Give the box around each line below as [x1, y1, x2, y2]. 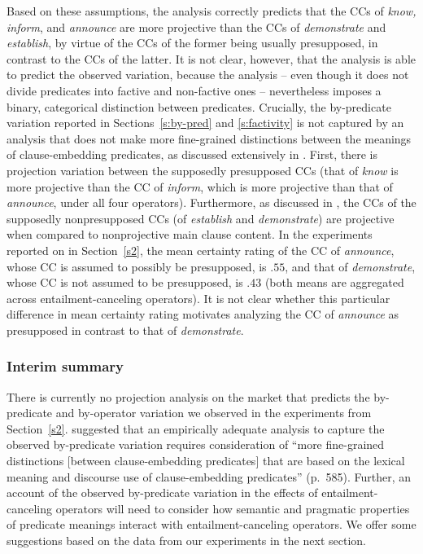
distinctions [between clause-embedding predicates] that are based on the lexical [7, 452, 405, 469]
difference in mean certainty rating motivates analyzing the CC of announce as [7, 306, 399, 323]
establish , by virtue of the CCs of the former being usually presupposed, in [7, 34, 378, 51]
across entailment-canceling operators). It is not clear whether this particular [7, 289, 390, 306]
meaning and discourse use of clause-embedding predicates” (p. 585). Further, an [7, 468, 411, 485]
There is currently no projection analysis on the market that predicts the [7, 388, 370, 405]
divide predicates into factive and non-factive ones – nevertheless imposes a [7, 81, 382, 99]
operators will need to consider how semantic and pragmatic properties [55, 499, 410, 517]
